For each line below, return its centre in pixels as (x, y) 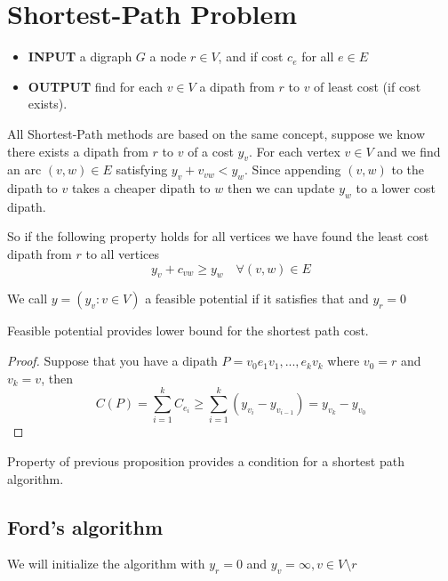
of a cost (211, 151)
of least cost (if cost (368, 86)
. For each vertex (295, 151)
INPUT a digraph (80, 56)
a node (168, 56)
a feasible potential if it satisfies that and (257, 299)
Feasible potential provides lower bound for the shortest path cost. (188, 331)
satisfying (142, 169)
